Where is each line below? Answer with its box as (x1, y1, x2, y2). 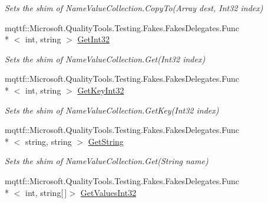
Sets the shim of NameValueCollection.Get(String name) (5, 155, 209, 167)
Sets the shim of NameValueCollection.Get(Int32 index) (5, 52, 206, 65)
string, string (25, 135, 72, 147)
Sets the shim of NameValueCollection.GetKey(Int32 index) (5, 104, 219, 116)
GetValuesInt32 (80, 186, 137, 198)
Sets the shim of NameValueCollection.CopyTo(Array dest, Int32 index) (5, 2, 263, 14)
